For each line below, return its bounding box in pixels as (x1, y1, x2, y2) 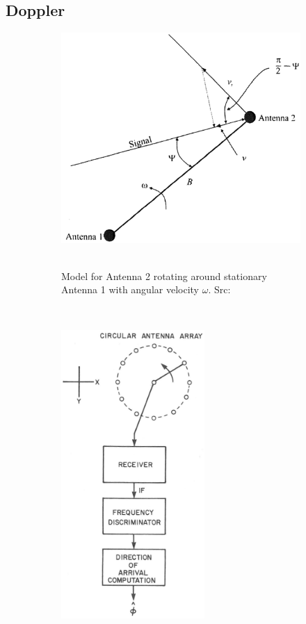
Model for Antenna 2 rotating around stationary (61, 268, 267, 283)
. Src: (208, 282, 231, 297)
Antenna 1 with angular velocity (61, 282, 200, 297)
